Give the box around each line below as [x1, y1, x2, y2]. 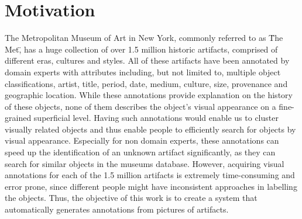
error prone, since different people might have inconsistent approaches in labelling [5, 180, 297, 192]
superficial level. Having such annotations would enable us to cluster [33, 112, 279, 124]
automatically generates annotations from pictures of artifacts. [5, 203, 229, 215]
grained [5, 112, 32, 124]
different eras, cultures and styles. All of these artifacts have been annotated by [5, 54, 290, 67]
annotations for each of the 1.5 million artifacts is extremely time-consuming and [5, 169, 295, 181]
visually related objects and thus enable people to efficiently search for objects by [5, 123, 296, 135]
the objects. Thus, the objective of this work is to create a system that [5, 192, 258, 204]
